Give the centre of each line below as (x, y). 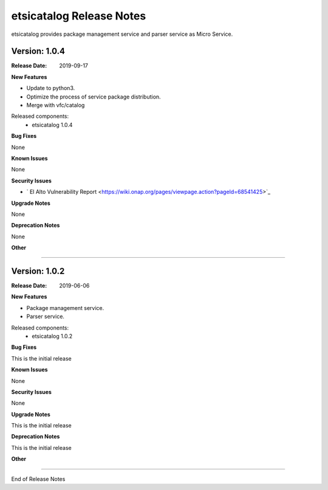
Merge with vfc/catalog (56, 105)
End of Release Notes (38, 479)
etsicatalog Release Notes (79, 16)
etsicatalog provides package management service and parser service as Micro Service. (122, 34)
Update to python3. (51, 88)
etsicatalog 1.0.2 (52, 336)
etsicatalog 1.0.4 (52, 125)
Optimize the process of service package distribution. (94, 97)
